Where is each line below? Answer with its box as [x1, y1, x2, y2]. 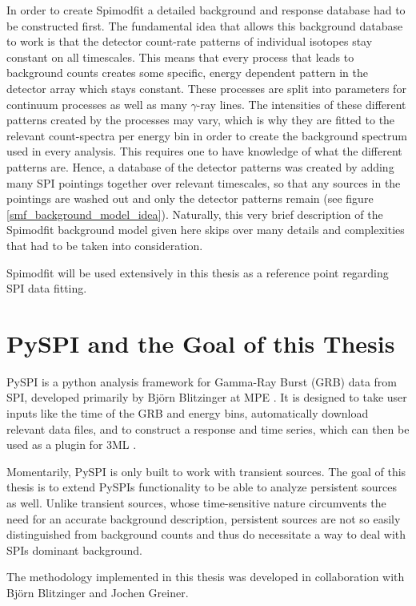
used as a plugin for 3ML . [6, 436, 137, 453]
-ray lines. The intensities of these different [196, 95, 406, 112]
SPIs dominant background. [6, 541, 142, 558]
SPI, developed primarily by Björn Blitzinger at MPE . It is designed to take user [6, 389, 407, 406]
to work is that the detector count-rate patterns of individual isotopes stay [6, 33, 373, 50]
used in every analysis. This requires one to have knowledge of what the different [6, 143, 402, 160]
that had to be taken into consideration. [6, 236, 203, 253]
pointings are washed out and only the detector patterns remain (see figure [6, 190, 374, 207]
